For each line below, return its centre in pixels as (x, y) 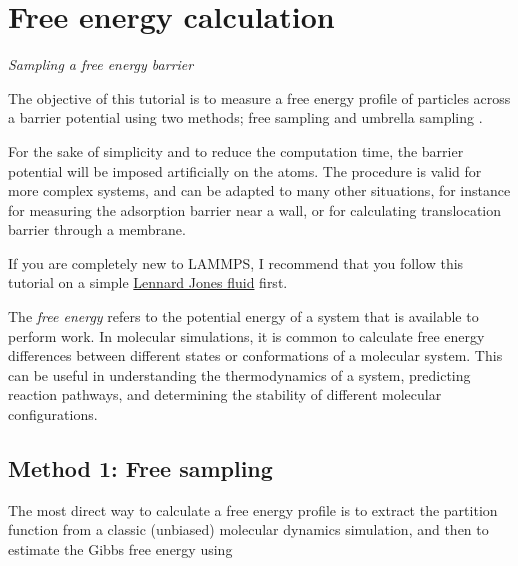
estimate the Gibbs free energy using (120, 549)
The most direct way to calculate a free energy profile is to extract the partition (253, 509)
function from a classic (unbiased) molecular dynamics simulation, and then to (248, 529)
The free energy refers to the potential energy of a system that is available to (243, 316)
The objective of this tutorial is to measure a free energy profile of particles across (259, 97)
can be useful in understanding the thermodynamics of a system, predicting (239, 374)
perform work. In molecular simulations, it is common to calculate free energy (246, 335)
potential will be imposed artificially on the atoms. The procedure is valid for (245, 170)
